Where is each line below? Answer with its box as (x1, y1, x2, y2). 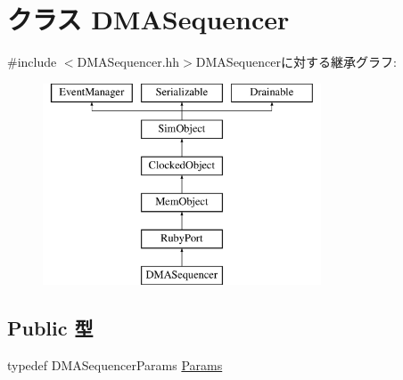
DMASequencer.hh (77, 53, 180, 71)
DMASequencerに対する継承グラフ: (195, 53, 397, 71)
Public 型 (7, 314, 94, 342)
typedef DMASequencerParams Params (7, 356, 223, 375)
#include (7, 53, 57, 71)
